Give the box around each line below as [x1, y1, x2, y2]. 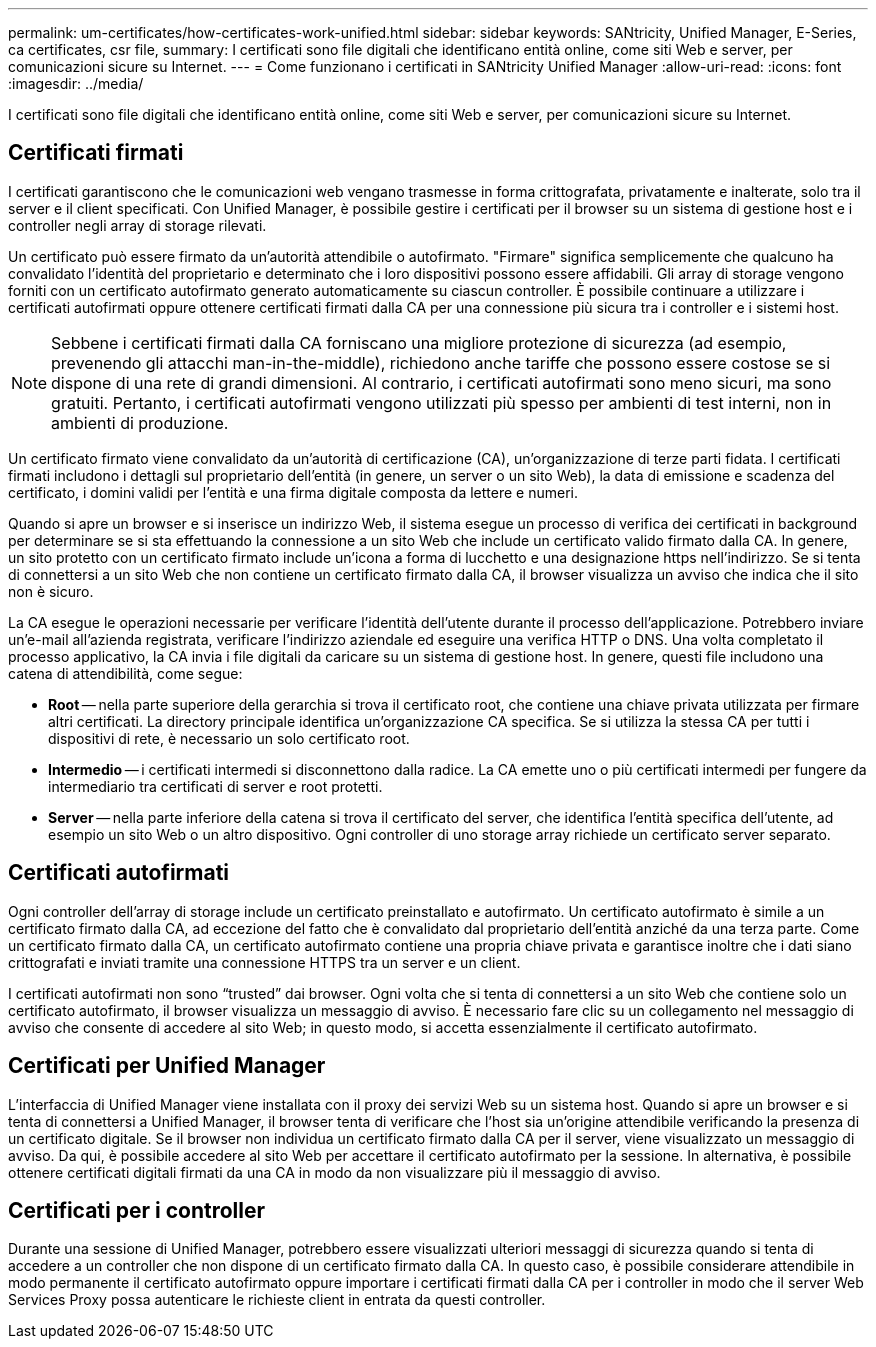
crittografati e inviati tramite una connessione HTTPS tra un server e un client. [8, 953, 521, 971]
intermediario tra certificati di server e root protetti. [48, 777, 383, 795]
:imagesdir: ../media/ [8, 75, 144, 92]
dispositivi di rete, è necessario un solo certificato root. [48, 729, 410, 747]
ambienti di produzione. [51, 412, 229, 433]
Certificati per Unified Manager [8, 1053, 326, 1079]
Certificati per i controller [8, 1197, 266, 1223]
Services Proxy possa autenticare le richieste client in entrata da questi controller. [8, 1291, 546, 1309]
